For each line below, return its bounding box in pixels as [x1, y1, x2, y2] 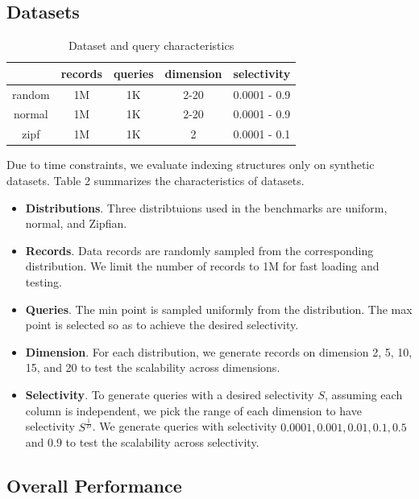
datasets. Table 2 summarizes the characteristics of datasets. [6, 172, 305, 189]
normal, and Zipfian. [25, 215, 127, 232]
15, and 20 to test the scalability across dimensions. [25, 359, 280, 376]
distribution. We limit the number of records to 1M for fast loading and [25, 258, 380, 274]
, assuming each [324, 386, 403, 402]
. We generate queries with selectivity [92, 418, 277, 435]
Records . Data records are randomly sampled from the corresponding [25, 241, 374, 258]
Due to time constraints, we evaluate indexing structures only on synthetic [6, 156, 375, 173]
